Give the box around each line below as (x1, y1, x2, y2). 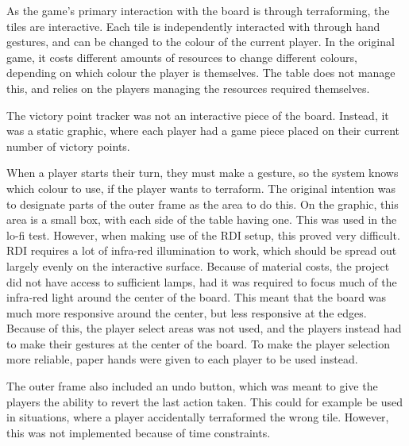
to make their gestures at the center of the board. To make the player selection (6, 335, 390, 352)
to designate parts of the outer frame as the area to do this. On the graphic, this (6, 195, 399, 212)
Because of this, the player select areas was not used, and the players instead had (6, 320, 402, 336)
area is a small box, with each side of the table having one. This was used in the (6, 211, 397, 228)
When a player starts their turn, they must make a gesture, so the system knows (6, 164, 399, 181)
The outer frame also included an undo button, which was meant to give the (6, 378, 378, 394)
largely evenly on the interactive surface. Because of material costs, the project (6, 257, 390, 274)
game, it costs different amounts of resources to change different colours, (6, 48, 357, 65)
